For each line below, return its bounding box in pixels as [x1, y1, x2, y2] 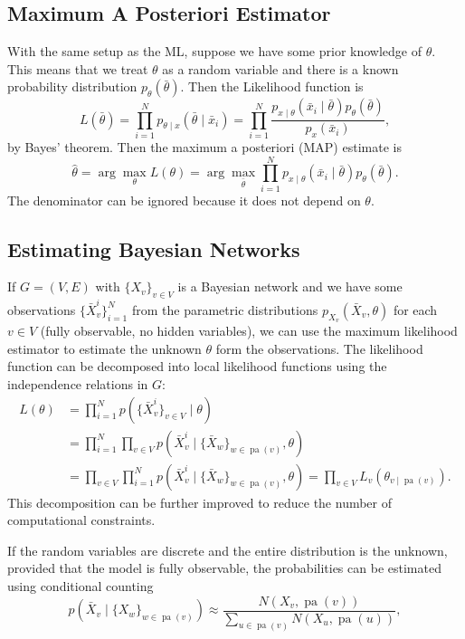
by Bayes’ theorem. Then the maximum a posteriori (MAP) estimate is [7, 137, 402, 156]
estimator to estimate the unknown [7, 339, 202, 358]
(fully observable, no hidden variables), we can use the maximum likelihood [40, 321, 458, 340]
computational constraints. [7, 510, 156, 529]
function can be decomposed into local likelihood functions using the [7, 357, 387, 376]
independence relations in [7, 374, 148, 393]
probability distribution [7, 77, 138, 96]
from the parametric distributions [131, 300, 318, 319]
